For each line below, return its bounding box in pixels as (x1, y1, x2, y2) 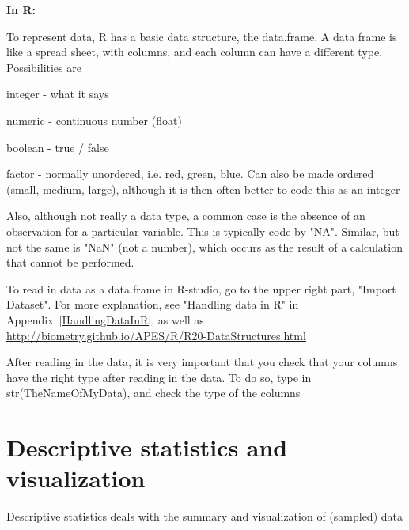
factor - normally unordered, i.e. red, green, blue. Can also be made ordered (6, 165, 374, 182)
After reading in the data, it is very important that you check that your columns (6, 354, 398, 370)
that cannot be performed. (6, 254, 134, 271)
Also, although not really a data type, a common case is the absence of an (6, 207, 365, 224)
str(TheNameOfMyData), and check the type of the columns (6, 384, 301, 401)
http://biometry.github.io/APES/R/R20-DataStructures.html (6, 327, 306, 343)
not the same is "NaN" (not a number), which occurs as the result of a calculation (6, 238, 403, 255)
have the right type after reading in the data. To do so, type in (6, 369, 312, 385)
